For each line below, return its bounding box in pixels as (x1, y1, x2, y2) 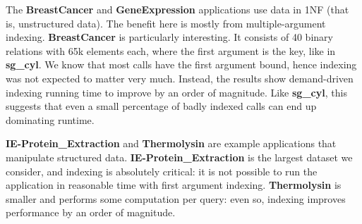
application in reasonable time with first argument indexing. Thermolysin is (6, 178, 342, 192)
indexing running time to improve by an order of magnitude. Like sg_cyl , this (6, 85, 347, 99)
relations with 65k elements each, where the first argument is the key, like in (6, 43, 336, 58)
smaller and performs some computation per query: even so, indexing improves (6, 191, 346, 206)
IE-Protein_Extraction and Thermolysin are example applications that (6, 136, 337, 151)
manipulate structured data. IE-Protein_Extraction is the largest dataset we (6, 149, 353, 164)
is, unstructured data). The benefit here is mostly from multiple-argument (6, 15, 326, 30)
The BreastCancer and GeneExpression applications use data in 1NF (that (6, 2, 349, 16)
